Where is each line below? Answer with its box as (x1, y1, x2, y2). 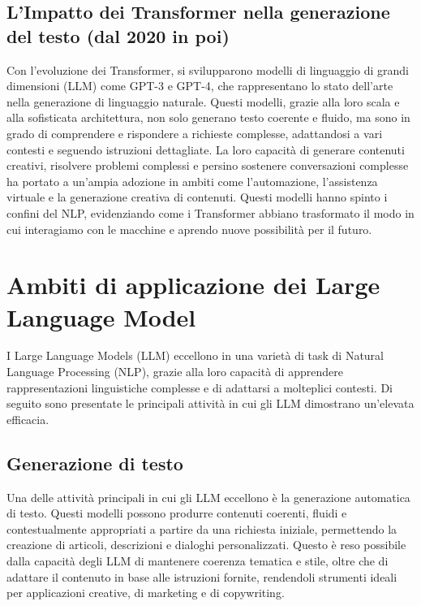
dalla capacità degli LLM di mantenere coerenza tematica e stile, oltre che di (6, 552, 389, 569)
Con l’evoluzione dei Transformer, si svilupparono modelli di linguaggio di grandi (6, 61, 409, 78)
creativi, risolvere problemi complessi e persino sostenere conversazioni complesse (6, 157, 409, 174)
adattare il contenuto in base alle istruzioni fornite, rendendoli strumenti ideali (6, 568, 397, 585)
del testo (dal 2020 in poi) (6, 23, 230, 48)
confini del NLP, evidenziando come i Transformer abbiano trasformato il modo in (6, 204, 415, 221)
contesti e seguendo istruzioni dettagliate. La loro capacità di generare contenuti (6, 141, 405, 158)
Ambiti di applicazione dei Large (6, 268, 380, 301)
